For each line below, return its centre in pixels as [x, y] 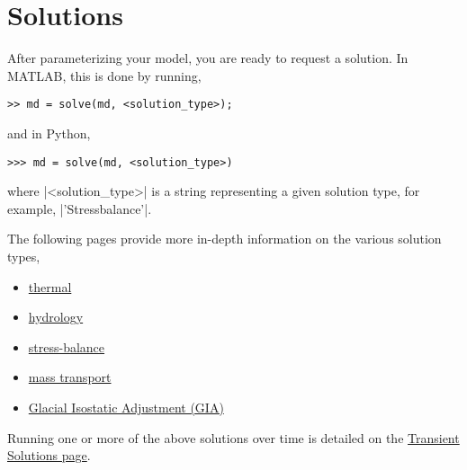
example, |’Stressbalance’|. [80, 208]
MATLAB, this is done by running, [104, 75]
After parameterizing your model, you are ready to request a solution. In [208, 58]
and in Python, [49, 133]
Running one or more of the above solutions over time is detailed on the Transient [233, 437]
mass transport [70, 377]
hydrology [56, 317]
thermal [50, 286]
